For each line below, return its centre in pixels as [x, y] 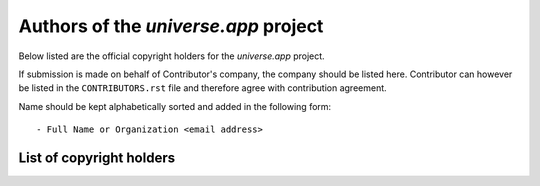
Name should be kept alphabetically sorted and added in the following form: [175, 106]
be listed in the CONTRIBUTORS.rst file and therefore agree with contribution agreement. [202, 88]
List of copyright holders [96, 157]
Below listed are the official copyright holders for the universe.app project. [171, 56]
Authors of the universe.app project [171, 26]
